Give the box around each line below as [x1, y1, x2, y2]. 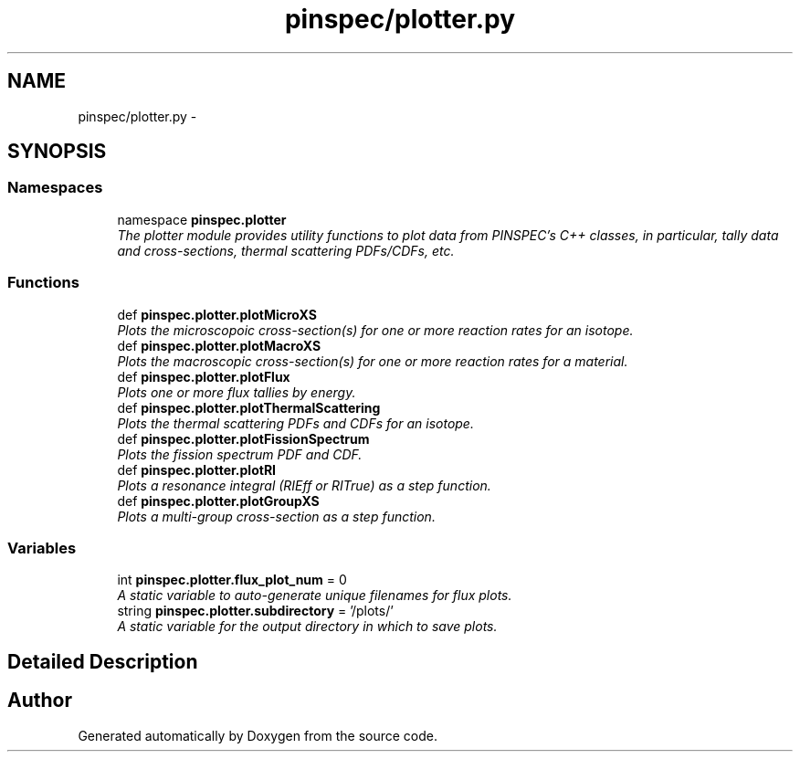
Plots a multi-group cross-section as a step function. [117, 508, 436, 524]
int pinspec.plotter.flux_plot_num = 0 [117, 572, 347, 588]
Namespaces [7, 178, 103, 197]
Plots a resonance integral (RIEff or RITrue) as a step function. [117, 477, 491, 493]
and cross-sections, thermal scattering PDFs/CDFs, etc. [117, 242, 455, 258]
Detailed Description [7, 649, 198, 673]
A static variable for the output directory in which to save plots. [117, 618, 498, 635]
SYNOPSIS [7, 140, 107, 163]
